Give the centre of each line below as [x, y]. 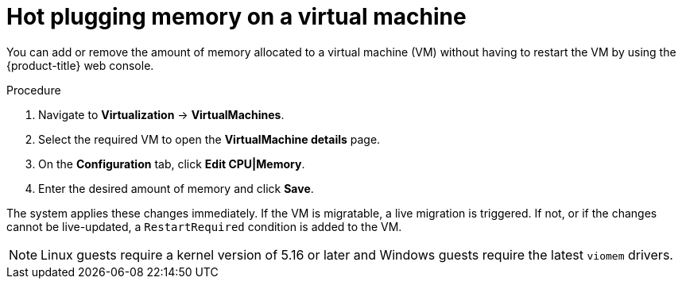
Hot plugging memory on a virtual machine [236, 17]
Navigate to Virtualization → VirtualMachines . [161, 114]
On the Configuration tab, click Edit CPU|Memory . [172, 164]
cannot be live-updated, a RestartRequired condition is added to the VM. [204, 226]
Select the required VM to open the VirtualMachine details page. [209, 139]
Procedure [34, 90]
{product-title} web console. [80, 65]
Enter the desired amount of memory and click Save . [176, 188]
